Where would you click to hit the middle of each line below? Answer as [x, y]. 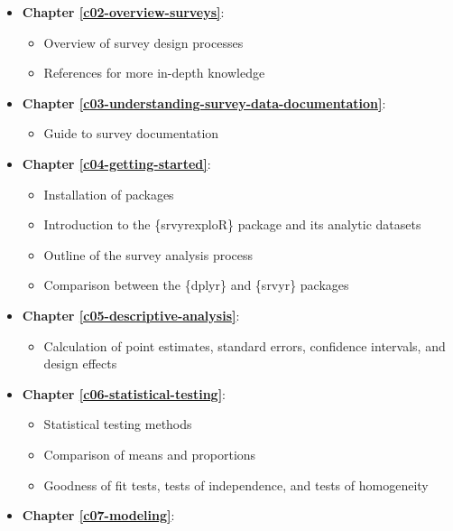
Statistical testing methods [118, 424]
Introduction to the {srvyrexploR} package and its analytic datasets [232, 224]
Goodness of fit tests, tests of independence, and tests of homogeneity [236, 484]
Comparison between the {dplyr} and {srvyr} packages [196, 285]
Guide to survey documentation [131, 133]
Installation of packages [109, 194]
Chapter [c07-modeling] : [98, 515]
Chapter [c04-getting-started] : [116, 163]
